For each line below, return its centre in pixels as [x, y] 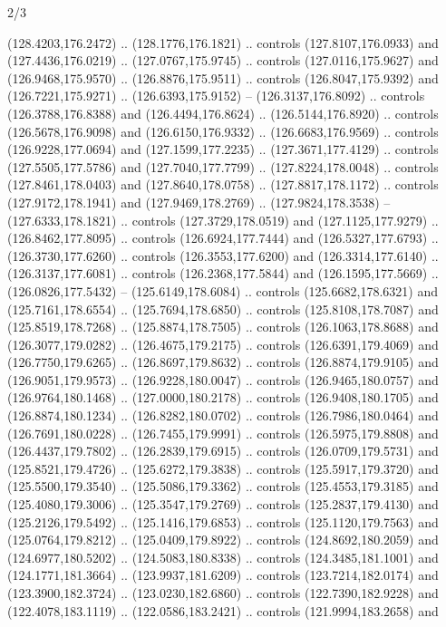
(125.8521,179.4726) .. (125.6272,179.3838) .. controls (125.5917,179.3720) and [223, 468]
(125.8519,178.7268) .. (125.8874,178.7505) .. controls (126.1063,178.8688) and [223, 327]
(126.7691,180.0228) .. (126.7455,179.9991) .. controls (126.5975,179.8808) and [223, 433]
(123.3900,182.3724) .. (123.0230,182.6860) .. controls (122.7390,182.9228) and [223, 593]
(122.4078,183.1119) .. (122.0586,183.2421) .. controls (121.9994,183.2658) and [223, 610]
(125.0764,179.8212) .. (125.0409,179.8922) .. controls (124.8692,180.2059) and [223, 540]
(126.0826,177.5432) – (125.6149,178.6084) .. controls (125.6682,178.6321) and [223, 290]
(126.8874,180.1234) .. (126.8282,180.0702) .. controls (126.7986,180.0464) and [223, 415]
